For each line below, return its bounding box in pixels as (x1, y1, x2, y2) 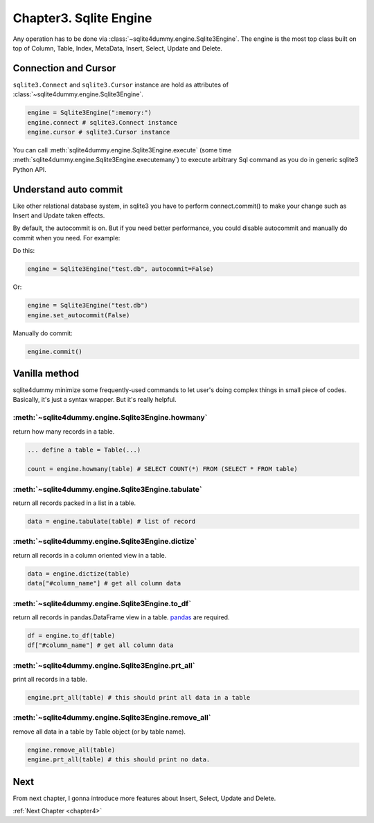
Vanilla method (12, 367, 80, 379)
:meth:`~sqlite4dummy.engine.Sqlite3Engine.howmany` (12, 413, 208, 423)
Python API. (12, 165, 46, 173)
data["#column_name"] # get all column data (27, 579, 181, 587)
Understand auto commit (12, 184, 123, 195)
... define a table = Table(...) (27, 445, 141, 454)
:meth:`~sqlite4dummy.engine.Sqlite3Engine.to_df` (12, 599, 192, 608)
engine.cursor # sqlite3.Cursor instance (27, 128, 170, 136)
